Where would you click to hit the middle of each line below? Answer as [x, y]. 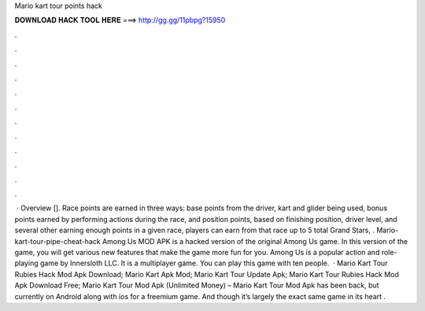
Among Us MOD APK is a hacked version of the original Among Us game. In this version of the [255, 241]
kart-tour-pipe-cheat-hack [58, 241]
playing [26, 263]
